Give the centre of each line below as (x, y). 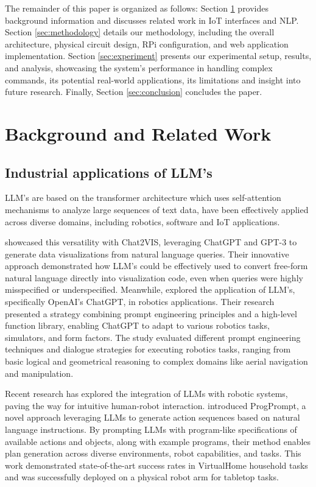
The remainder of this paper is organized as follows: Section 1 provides (137, 8)
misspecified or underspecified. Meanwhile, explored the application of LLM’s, (150, 289)
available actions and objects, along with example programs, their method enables (158, 441)
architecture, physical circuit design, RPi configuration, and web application (147, 44)
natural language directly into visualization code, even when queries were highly (154, 277)
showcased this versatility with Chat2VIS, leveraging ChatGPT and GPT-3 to (151, 242)
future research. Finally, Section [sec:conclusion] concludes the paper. (134, 92)
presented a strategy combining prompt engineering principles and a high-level (151, 313)
